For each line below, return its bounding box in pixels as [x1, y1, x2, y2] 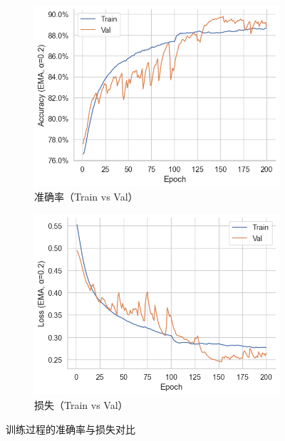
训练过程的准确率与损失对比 [6, 421, 135, 436]
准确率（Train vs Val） [34, 189, 138, 204]
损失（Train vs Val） [34, 398, 128, 413]
